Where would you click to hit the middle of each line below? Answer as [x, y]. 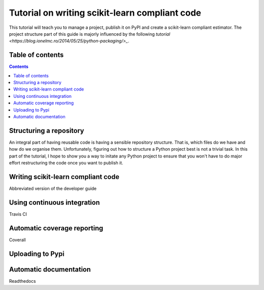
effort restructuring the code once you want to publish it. [66, 163]
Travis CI [18, 214]
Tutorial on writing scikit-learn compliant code [105, 13]
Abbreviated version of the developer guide [53, 188]
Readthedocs [22, 281]
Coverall [18, 240]
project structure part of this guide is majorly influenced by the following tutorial [90, 34]
